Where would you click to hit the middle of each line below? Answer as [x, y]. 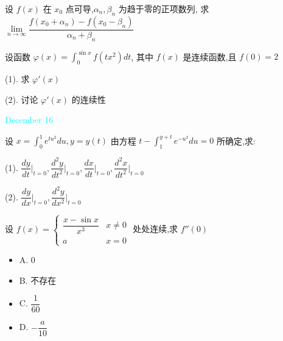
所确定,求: [236, 140]
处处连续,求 [155, 229]
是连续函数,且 [210, 56]
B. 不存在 [38, 280]
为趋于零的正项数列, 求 [164, 9]
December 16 [29, 120]
